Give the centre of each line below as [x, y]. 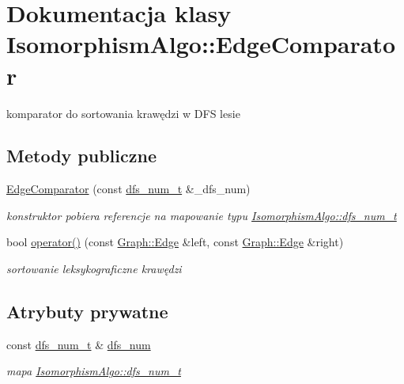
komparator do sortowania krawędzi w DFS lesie [123, 113]
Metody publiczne [81, 156]
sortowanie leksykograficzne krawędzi [94, 269]
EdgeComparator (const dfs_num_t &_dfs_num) [128, 189]
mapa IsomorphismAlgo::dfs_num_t [94, 371]
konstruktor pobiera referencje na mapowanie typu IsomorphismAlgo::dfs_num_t [202, 215]
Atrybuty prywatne [87, 312]
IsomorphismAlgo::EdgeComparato [201, 44]
